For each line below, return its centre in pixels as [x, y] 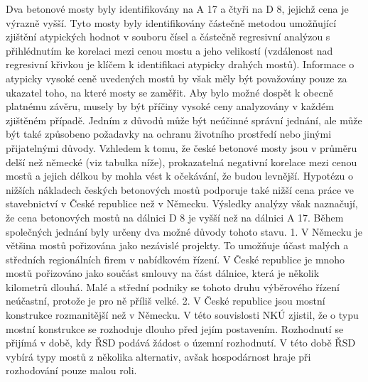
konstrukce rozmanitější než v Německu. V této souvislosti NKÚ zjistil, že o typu [182, 315]
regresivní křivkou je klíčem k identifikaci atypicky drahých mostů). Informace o [180, 64]
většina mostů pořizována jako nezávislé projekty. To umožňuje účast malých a [177, 245]
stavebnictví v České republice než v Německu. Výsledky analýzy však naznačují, [182, 203]
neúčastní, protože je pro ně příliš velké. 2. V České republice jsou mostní [166, 301]
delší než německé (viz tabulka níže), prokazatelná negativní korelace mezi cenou [182, 162]
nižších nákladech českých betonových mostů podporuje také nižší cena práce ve [180, 189]
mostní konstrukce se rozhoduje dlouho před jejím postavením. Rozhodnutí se [175, 328]
